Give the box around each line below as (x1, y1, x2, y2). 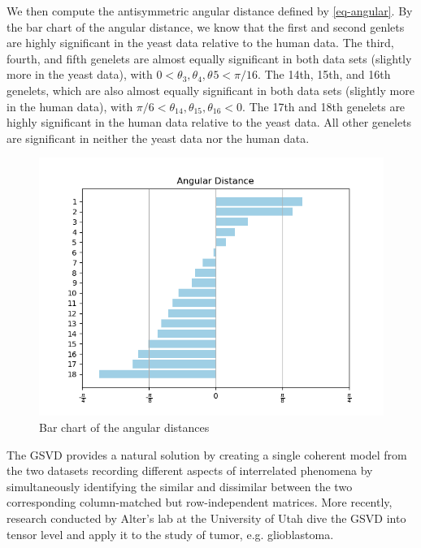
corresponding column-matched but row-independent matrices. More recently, (7, 494, 393, 511)
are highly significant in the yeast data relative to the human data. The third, (7, 34, 394, 51)
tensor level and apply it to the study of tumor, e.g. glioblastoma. (7, 525, 334, 542)
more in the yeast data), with (7, 66, 153, 83)
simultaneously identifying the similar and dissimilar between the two (7, 477, 353, 494)
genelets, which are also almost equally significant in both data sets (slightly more (7, 81, 414, 98)
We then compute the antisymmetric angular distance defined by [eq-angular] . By (7, 2, 413, 19)
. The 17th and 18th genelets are (242, 97, 406, 114)
